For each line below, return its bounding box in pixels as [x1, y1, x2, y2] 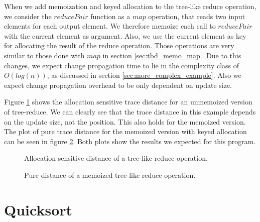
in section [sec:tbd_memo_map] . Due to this [102, 50, 241, 60]
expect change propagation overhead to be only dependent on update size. [4, 79, 232, 90]
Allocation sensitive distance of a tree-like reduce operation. [24, 153, 208, 163]
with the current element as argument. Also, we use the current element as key [4, 30, 246, 41]
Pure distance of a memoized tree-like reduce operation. [24, 169, 196, 180]
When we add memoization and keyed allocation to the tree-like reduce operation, [4, 1, 256, 11]
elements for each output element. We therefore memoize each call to [4, 21, 216, 31]
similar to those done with [4, 50, 85, 60]
